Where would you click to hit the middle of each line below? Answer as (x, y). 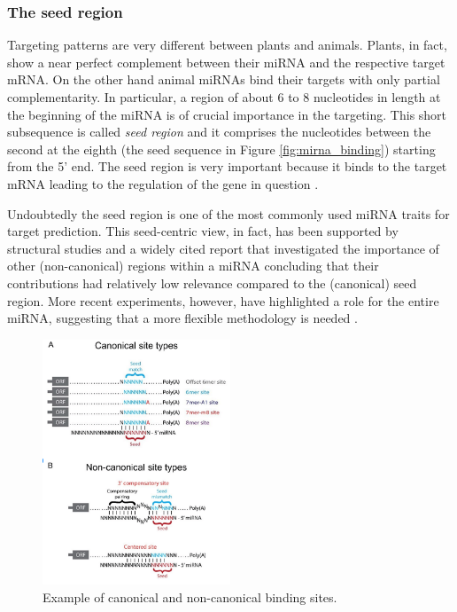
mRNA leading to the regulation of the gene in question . (163, 183)
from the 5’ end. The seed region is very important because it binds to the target (227, 166)
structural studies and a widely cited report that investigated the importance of (223, 248)
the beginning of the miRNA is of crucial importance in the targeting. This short (227, 114)
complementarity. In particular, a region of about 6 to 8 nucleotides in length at (224, 97)
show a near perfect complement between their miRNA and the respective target (226, 62)
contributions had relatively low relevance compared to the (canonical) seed (212, 282)
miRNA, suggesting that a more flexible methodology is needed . (182, 318)
